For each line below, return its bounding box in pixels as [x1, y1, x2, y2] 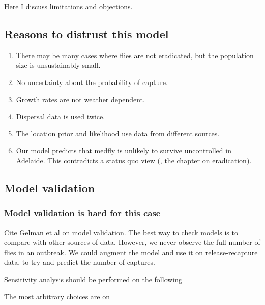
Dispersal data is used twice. [16, 111, 105, 122]
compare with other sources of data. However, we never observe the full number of [4, 237, 260, 247]
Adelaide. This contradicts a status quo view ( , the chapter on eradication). [16, 155, 252, 165]
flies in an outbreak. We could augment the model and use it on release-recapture [4, 246, 258, 257]
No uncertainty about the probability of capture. [16, 76, 168, 87]
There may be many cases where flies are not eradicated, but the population [16, 49, 254, 60]
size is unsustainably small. [16, 60, 101, 70]
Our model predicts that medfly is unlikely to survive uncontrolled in [16, 145, 231, 156]
